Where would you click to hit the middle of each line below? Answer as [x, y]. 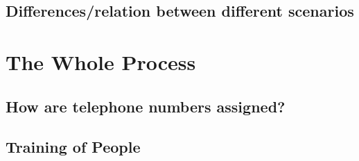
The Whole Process [101, 61]
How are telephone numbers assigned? [146, 106]
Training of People [73, 147]
